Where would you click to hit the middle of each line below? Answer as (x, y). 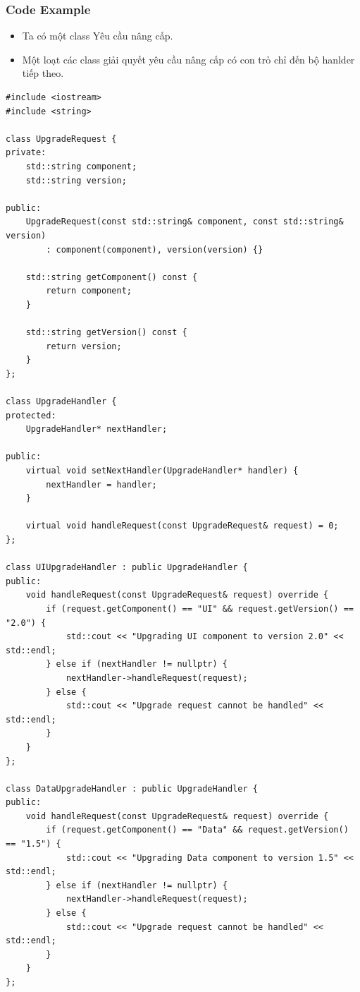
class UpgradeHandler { (61, 402)
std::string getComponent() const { (112, 277)
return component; (89, 291)
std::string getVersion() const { (106, 333)
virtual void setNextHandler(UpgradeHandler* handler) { (162, 471)
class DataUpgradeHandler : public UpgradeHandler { (132, 788)
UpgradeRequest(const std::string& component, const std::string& (185, 222)
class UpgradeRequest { (61, 139)
